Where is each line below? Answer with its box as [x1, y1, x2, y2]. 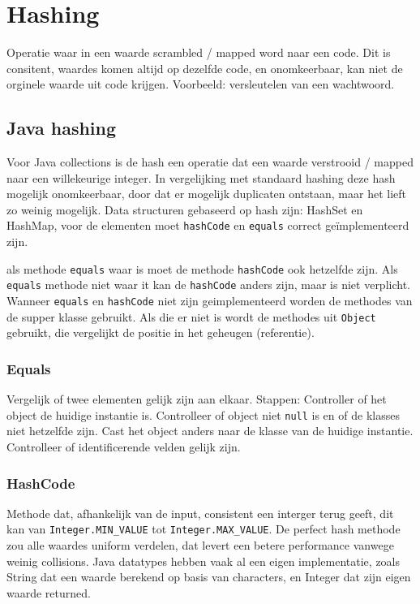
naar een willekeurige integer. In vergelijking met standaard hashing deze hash [6, 169, 396, 186]
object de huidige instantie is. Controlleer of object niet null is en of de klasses [6, 406, 400, 423]
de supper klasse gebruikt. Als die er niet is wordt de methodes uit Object [6, 308, 376, 325]
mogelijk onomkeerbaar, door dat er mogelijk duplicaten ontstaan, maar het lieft [6, 185, 407, 202]
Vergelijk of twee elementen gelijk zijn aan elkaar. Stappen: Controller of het [6, 390, 387, 408]
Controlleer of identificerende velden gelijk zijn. [6, 438, 241, 455]
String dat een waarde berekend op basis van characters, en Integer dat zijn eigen [6, 568, 411, 585]
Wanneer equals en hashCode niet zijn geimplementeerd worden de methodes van [6, 292, 413, 309]
